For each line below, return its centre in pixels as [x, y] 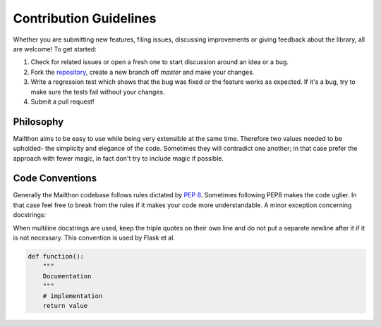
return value [65, 306]
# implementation [73, 296]
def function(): [56, 257]
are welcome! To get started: [55, 49]
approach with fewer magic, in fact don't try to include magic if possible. [119, 158]
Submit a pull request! [62, 101]
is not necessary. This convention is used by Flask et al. [94, 238]
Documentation [67, 276]
